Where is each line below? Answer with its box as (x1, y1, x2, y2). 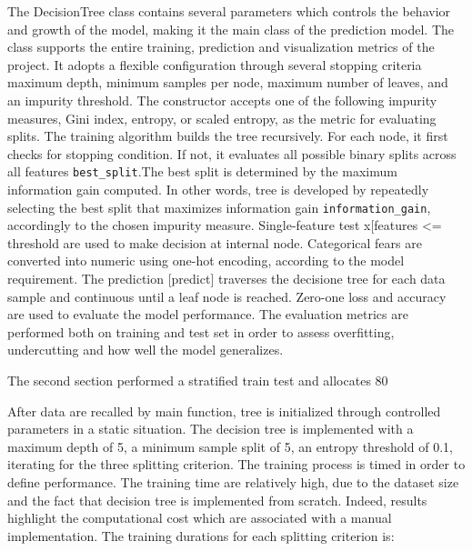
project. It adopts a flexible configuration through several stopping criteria (7, 55, 422, 74)
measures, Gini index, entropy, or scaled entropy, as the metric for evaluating (7, 108, 437, 127)
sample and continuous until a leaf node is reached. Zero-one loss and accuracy (7, 286, 447, 306)
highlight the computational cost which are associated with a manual (7, 508, 392, 527)
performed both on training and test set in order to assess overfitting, (7, 322, 395, 341)
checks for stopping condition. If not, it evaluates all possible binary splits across (7, 144, 457, 163)
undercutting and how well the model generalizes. (7, 340, 284, 359)
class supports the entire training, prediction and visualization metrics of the (7, 37, 435, 56)
